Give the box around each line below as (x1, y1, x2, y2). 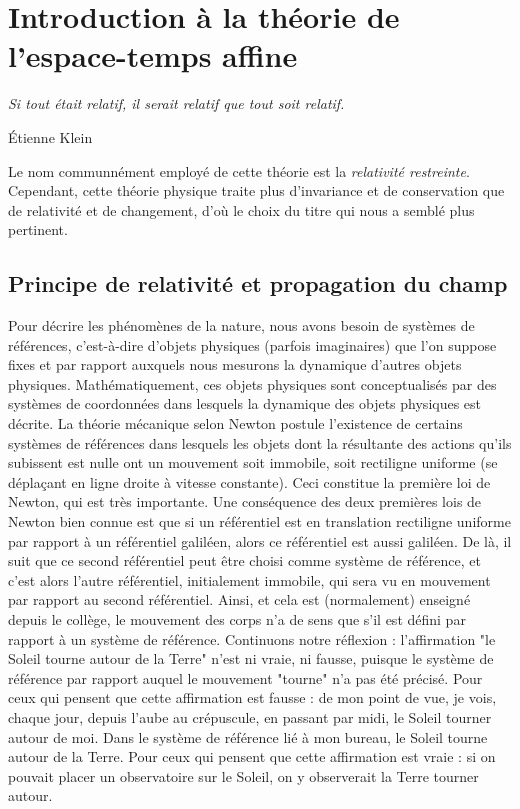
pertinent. (8, 219, 68, 240)
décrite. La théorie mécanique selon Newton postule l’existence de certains (8, 413, 463, 434)
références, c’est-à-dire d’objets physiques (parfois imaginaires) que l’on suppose (8, 334, 497, 355)
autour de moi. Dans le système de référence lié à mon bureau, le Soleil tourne (8, 726, 488, 747)
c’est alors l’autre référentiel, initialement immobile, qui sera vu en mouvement (8, 569, 491, 590)
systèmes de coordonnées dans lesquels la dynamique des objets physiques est (8, 393, 482, 414)
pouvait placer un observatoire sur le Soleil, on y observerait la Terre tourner (8, 765, 479, 786)
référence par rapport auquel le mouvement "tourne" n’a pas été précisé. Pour (8, 667, 483, 688)
